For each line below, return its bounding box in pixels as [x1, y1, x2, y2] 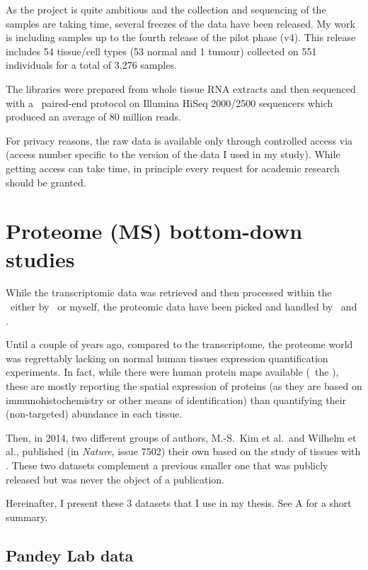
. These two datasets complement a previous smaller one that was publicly [6, 457, 328, 472]
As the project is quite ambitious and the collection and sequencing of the [6, 2, 326, 16]
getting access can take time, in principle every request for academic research [6, 160, 340, 175]
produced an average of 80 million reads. [6, 109, 181, 124]
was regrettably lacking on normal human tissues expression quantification [6, 350, 328, 365]
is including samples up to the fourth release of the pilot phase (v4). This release [6, 30, 356, 45]
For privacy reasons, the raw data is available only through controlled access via [6, 133, 353, 147]
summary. [6, 509, 48, 524]
